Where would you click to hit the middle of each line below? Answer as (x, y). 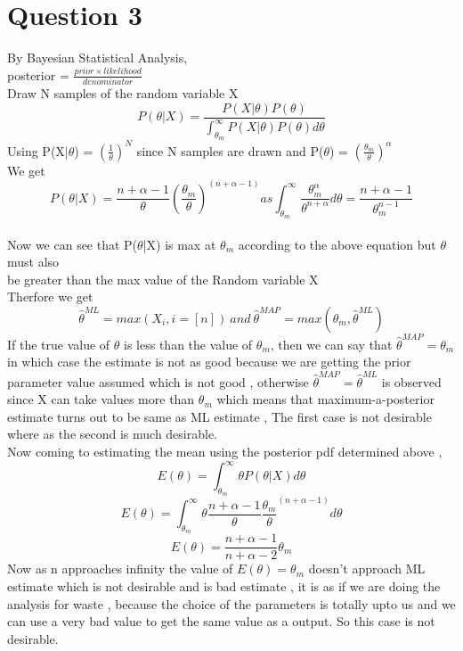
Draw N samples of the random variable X (123, 93)
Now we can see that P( (73, 244)
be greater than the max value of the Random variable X (163, 279)
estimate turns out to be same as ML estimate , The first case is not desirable (219, 416)
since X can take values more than (101, 399)
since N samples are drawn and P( (230, 150)
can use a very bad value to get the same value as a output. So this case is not (221, 621)
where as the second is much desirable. (113, 434)
